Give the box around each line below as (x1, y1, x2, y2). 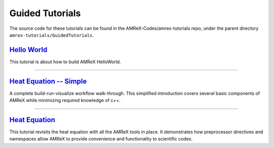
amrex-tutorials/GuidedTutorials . (9, 32, 94, 38)
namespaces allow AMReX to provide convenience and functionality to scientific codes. (9, 136, 193, 142)
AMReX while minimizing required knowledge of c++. (9, 97, 121, 104)
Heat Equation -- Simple (9, 77, 87, 85)
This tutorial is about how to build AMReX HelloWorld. (9, 59, 121, 65)
